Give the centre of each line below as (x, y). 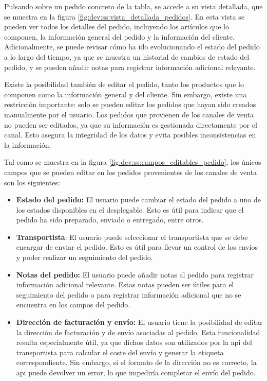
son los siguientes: (32, 182)
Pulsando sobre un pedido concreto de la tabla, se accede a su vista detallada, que (133, 6)
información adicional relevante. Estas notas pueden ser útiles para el (125, 284)
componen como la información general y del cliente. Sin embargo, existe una (126, 94)
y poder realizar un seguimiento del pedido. (84, 257)
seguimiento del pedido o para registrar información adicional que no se (129, 294)
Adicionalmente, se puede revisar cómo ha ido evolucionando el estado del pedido (132, 47)
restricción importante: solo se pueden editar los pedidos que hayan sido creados (130, 104)
